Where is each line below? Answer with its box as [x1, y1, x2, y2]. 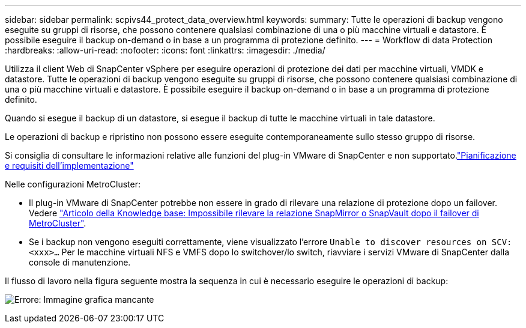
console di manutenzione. [29, 257, 131, 267]
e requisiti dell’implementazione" [5, 160, 134, 171]
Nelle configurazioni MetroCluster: [5, 179, 141, 189]
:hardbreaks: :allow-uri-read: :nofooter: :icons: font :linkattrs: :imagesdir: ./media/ [5, 45, 325, 55]
